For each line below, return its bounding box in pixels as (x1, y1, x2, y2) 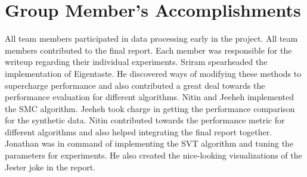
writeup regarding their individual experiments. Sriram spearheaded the (5, 55, 268, 68)
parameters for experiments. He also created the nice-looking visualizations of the (5, 149, 302, 162)
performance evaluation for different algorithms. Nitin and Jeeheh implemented (5, 91, 294, 103)
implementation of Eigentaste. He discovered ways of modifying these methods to (5, 67, 302, 79)
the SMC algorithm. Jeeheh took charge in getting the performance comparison (5, 102, 295, 114)
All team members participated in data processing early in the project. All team (5, 32, 298, 45)
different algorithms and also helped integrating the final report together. (5, 125, 272, 138)
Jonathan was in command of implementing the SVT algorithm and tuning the (5, 137, 294, 150)
